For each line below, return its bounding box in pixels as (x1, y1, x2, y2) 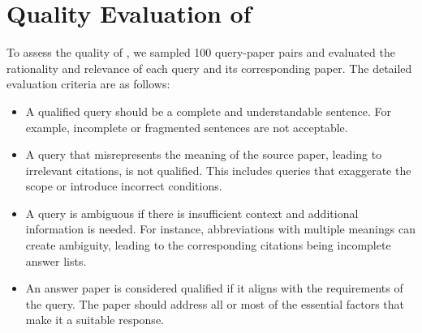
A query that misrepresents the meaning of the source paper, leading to (25, 146, 382, 163)
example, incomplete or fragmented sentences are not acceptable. (25, 118, 348, 135)
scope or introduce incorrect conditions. (25, 177, 222, 194)
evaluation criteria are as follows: (6, 75, 170, 92)
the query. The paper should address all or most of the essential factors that (25, 295, 405, 312)
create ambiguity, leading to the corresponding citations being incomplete (25, 237, 391, 254)
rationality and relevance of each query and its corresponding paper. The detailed (6, 59, 412, 76)
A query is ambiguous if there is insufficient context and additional (25, 204, 359, 221)
